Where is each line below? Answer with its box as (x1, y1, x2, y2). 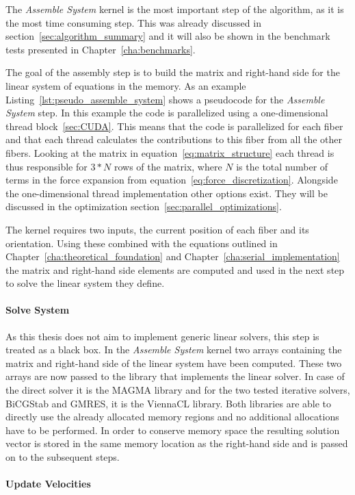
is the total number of (236, 159, 328, 173)
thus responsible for (5, 159, 88, 173)
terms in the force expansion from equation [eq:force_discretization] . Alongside (5, 173, 338, 187)
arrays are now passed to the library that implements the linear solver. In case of (5, 369, 345, 383)
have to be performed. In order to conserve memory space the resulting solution (5, 422, 340, 437)
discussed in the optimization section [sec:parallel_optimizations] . (5, 199, 282, 214)
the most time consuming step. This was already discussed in (5, 15, 261, 29)
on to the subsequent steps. (5, 450, 120, 464)
